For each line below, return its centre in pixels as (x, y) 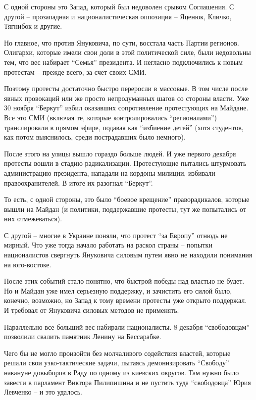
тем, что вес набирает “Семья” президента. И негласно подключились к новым (124, 62)
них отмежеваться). (33, 219)
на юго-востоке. (28, 264)
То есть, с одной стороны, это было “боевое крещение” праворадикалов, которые (127, 199)
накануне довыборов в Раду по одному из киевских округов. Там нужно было (122, 372)
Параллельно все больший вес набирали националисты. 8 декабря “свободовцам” (127, 326)
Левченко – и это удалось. (43, 392)
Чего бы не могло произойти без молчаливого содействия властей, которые (117, 353)
